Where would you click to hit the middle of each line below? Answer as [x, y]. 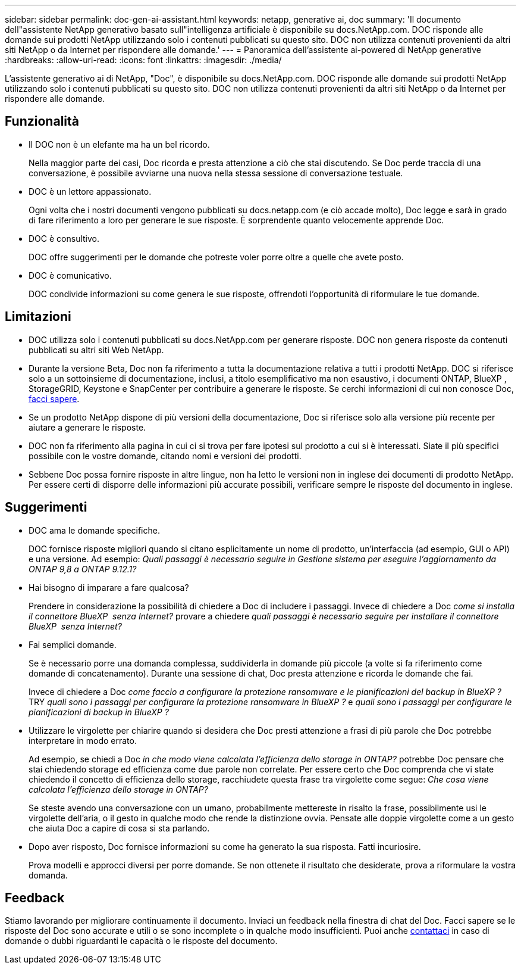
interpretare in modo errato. [83, 740]
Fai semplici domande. [73, 644]
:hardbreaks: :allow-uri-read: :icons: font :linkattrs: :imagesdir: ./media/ [143, 60]
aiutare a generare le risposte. [87, 427]
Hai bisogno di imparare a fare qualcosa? [109, 587]
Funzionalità [42, 121]
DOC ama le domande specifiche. [94, 530]
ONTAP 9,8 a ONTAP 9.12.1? [83, 569]
